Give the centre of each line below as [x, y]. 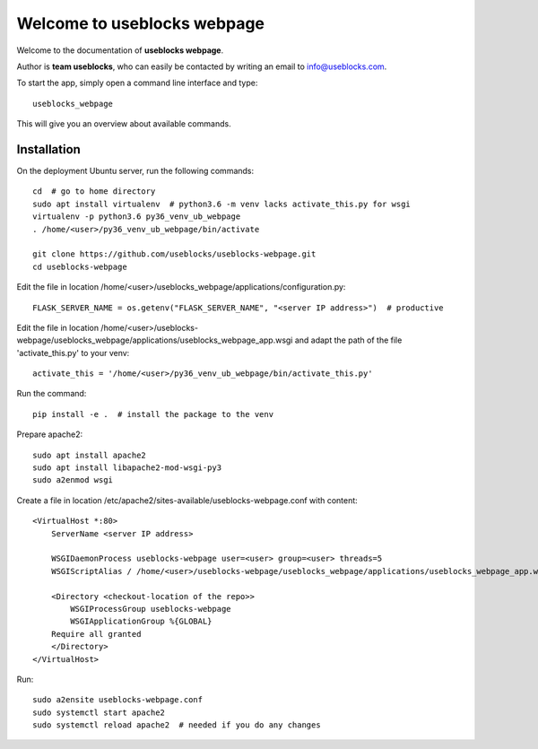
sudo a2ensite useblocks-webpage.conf [118, 700]
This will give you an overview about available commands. [124, 124]
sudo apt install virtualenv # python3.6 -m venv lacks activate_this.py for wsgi [222, 204]
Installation [48, 149]
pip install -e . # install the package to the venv [153, 414]
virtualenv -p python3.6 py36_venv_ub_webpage [137, 217]
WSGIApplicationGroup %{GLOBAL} [141, 622]
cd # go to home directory [94, 192]
